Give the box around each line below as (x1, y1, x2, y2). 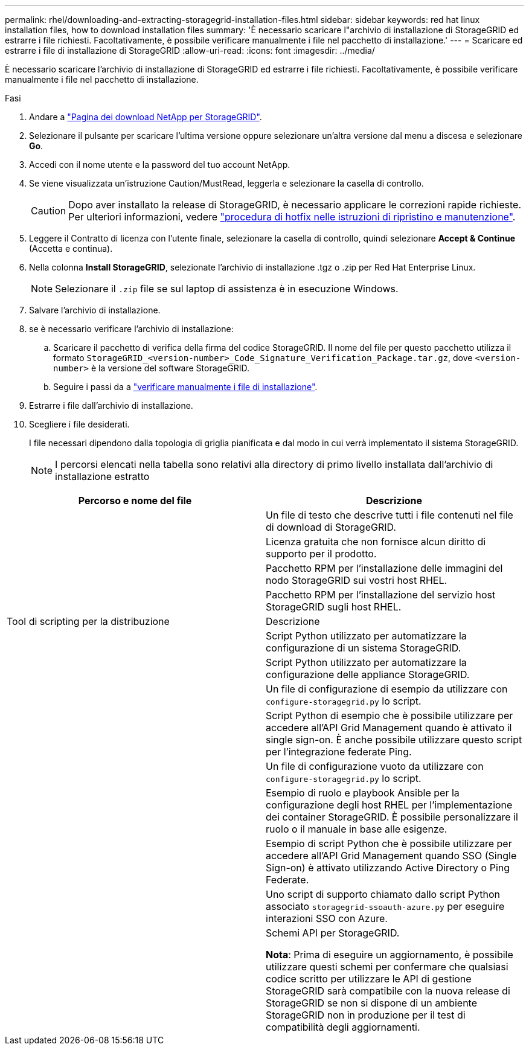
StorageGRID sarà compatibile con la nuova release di (266, 985, 510, 997)
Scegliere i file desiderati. (29, 419, 130, 429)
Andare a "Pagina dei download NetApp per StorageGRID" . (29, 112, 262, 122)
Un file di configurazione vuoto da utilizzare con (266, 760, 484, 772)
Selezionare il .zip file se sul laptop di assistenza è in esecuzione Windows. (55, 283, 399, 295)
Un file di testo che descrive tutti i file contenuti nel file (266, 509, 513, 521)
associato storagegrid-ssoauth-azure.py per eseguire (266, 900, 505, 912)
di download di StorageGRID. (266, 521, 396, 533)
